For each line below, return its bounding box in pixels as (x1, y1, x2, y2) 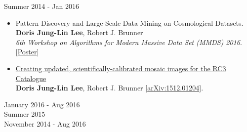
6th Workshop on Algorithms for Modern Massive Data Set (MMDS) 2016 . (15, 37, 242, 47)
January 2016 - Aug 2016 (4, 99, 80, 109)
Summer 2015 (4, 109, 45, 119)
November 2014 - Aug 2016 (4, 118, 86, 129)
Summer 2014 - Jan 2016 (4, 1, 79, 11)
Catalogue (15, 73, 46, 83)
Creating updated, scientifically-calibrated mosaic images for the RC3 (15, 63, 226, 73)
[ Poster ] (15, 46, 39, 57)
